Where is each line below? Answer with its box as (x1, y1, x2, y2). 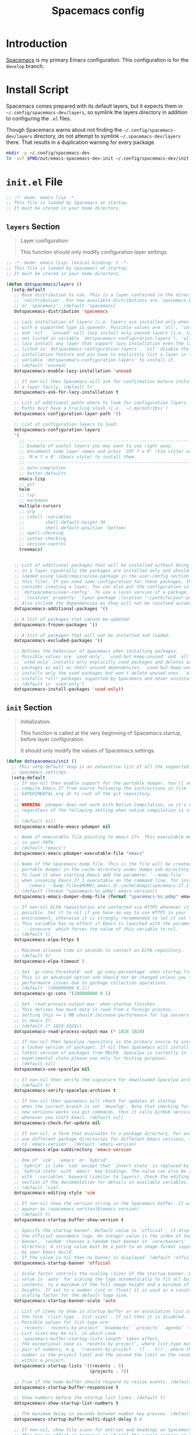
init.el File (6, 175, 63, 188)
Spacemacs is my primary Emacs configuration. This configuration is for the (6, 56, 189, 63)
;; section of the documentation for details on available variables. (13, 1179, 190, 1185)
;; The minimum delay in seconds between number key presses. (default (13, 1411, 192, 1417)
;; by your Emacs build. (13, 1249, 75, 1255)
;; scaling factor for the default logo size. (13, 1292, 129, 1299)
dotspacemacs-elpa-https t (13, 937, 80, 943)
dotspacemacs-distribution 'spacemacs (13, 308, 108, 314)
